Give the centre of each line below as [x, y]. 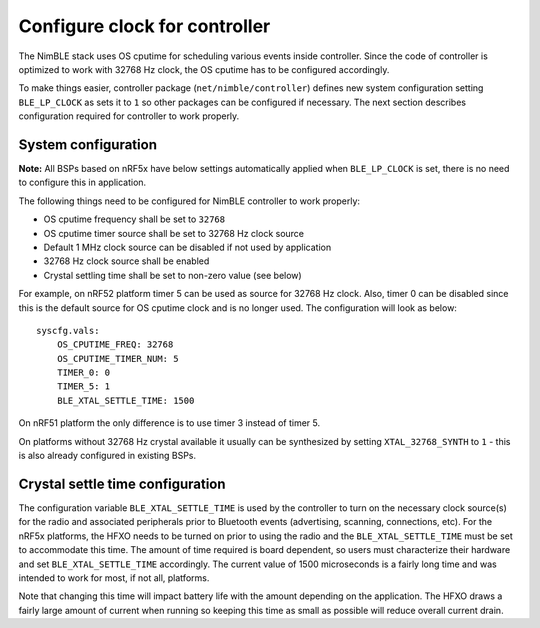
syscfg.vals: [68, 330]
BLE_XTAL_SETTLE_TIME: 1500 [125, 400]
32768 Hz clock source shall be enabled [126, 261]
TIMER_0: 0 [83, 373]
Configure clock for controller [144, 26]
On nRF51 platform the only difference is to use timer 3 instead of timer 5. [169, 423]
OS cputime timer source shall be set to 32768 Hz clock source [174, 233]
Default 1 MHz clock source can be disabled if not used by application [187, 247]
